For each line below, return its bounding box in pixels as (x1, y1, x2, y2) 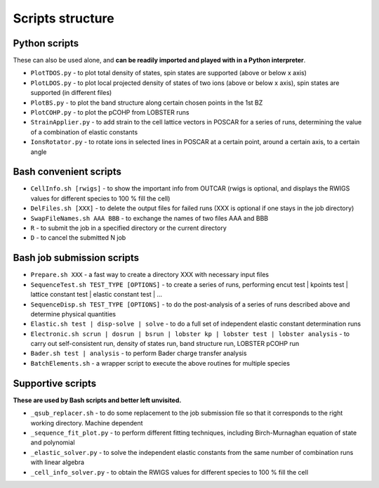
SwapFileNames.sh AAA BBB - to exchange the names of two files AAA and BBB (30, 214, 269, 222)
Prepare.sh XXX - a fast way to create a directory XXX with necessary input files (30, 271, 270, 279)
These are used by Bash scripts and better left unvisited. (13, 396, 182, 404)
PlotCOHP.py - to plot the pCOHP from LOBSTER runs (30, 108, 189, 117)
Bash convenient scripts (13, 166, 122, 178)
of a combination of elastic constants (30, 127, 138, 136)
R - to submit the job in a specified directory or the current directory (30, 224, 227, 232)
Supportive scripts (13, 377, 97, 390)
